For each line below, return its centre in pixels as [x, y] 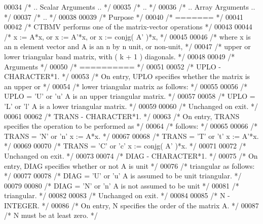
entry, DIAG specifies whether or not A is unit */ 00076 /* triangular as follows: [129, 165]
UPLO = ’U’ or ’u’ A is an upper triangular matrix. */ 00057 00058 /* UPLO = [130, 96]
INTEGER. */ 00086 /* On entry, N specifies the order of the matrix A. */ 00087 [131, 205]
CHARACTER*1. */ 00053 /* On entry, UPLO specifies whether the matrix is [127, 76]
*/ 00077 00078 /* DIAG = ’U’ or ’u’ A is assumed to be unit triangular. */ [123, 176]
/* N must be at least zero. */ [51, 215]
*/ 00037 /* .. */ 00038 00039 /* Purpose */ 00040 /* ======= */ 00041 [124, 16]
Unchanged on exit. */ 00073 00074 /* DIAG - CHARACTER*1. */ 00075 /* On [131, 155]
